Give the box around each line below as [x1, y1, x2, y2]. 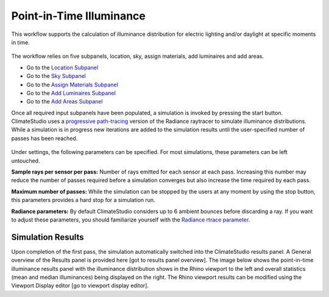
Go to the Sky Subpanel [26, 72, 87, 80]
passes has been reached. [11, 135, 78, 142]
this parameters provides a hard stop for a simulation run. [11, 197, 155, 204]
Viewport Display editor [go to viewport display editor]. [11, 282, 149, 289]
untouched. [11, 157, 40, 164]
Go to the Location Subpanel [26, 64, 99, 71]
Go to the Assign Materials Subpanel [26, 81, 118, 88]
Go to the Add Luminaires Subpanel [26, 89, 116, 97]
